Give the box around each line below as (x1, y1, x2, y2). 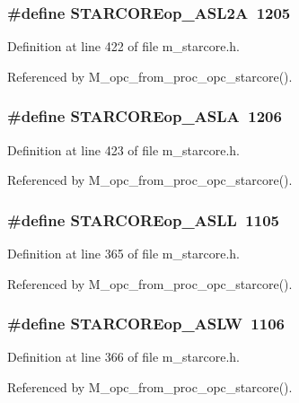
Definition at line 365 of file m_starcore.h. (7, 244, 240, 263)
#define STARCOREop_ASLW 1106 (7, 312, 285, 335)
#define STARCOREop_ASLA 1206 (7, 105, 282, 127)
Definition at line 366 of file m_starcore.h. (7, 347, 240, 366)
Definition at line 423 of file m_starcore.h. (7, 140, 240, 159)
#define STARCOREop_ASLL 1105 (7, 208, 279, 231)
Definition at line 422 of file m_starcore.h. (7, 37, 240, 56)
